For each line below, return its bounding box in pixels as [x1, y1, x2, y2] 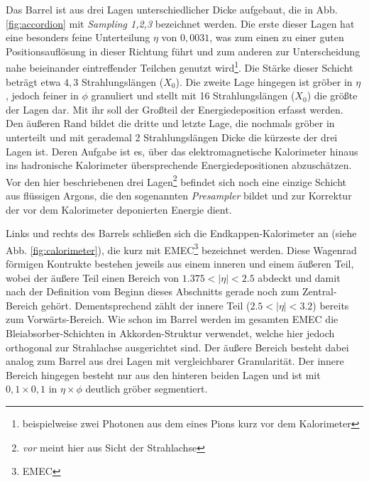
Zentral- [302, 284, 337, 299]
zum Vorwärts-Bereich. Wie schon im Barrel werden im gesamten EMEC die [6, 312, 338, 327]
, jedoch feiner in [6, 88, 79, 103]
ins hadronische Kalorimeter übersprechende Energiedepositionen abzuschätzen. [6, 158, 352, 172]
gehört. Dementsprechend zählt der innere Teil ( [40, 297, 250, 312]
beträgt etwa [6, 74, 61, 89]
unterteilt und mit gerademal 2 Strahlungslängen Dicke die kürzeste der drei [6, 130, 338, 144]
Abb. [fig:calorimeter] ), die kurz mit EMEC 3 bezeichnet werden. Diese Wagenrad [6, 240, 357, 257]
